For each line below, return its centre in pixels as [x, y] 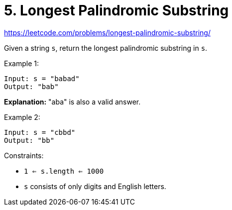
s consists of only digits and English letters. [95, 186]
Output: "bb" [29, 140]
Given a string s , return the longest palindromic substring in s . [106, 48]
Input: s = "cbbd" [40, 132]
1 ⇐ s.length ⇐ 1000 [64, 171]
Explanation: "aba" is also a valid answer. [72, 102]
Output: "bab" [31, 86]
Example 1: [21, 63]
